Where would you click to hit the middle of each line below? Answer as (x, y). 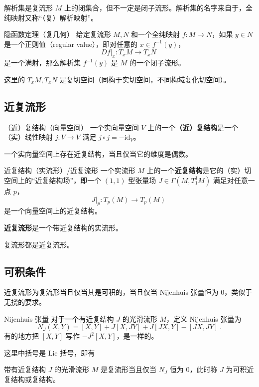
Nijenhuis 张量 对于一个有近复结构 (59, 318)
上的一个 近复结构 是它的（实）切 (199, 170)
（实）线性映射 (28, 137)
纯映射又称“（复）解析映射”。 (51, 17)
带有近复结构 (25, 369)
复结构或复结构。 (32, 379)
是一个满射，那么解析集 (42, 63)
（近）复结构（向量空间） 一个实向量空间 (71, 127)
